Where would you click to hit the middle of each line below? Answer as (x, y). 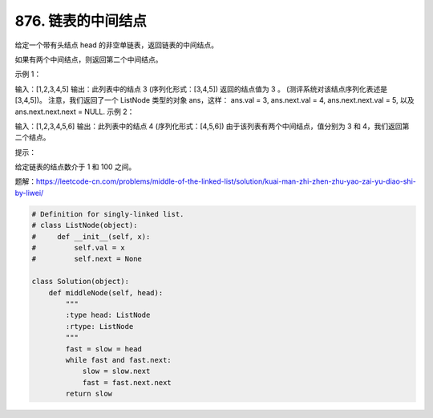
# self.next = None (87, 259)
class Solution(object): (81, 282)
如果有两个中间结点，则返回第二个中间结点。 (89, 59)
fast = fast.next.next (127, 382)
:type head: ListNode (108, 315)
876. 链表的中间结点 (81, 21)
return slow (89, 394)
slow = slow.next (116, 371)
